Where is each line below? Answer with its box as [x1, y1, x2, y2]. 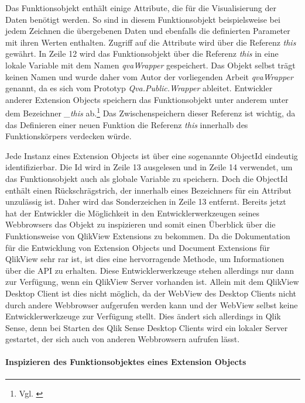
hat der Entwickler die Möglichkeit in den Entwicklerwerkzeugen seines [5, 206, 259, 219]
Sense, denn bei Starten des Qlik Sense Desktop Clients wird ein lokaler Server [5, 321, 288, 333]
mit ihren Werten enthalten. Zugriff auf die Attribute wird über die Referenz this [5, 36, 296, 48]
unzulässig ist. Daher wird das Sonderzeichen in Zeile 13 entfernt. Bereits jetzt [5, 195, 286, 208]
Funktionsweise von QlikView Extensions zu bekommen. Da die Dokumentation [5, 229, 290, 242]
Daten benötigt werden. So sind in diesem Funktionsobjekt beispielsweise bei [5, 13, 280, 25]
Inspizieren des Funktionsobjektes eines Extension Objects [5, 356, 246, 368]
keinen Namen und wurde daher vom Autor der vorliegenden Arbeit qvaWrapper [5, 70, 293, 82]
